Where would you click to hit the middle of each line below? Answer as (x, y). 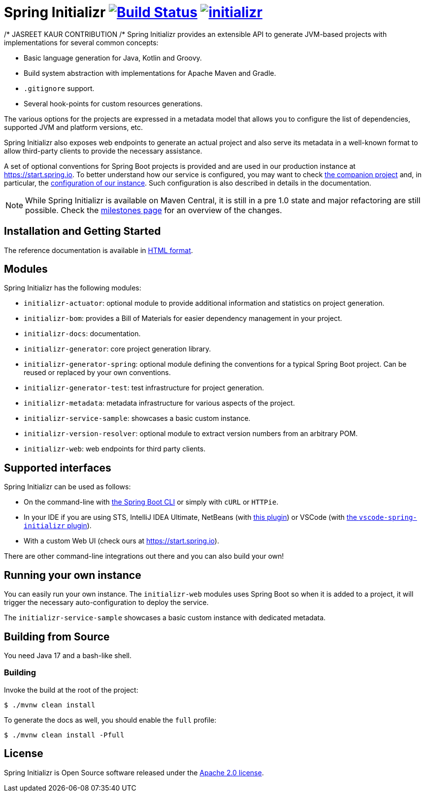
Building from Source (57, 637)
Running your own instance (73, 575)
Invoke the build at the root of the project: (71, 690)
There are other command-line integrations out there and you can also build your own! (144, 556)
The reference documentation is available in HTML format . (98, 250)
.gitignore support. (59, 88)
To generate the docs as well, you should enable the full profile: (110, 720)
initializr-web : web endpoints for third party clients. (115, 449)
